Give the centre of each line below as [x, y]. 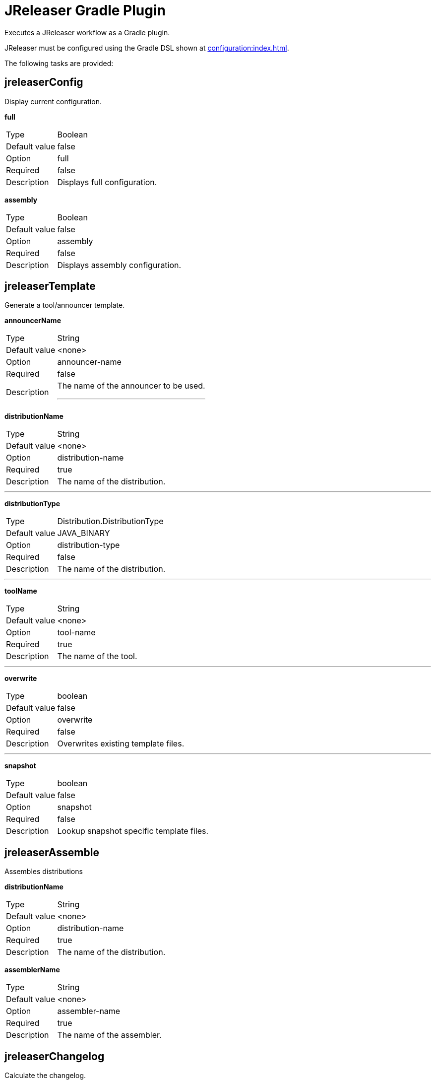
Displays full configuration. [107, 182]
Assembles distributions [44, 872]
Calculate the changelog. [45, 1076]
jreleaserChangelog [55, 1056]
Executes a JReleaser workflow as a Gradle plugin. [87, 32]
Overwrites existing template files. [121, 744]
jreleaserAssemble [52, 852]
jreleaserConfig [44, 82]
